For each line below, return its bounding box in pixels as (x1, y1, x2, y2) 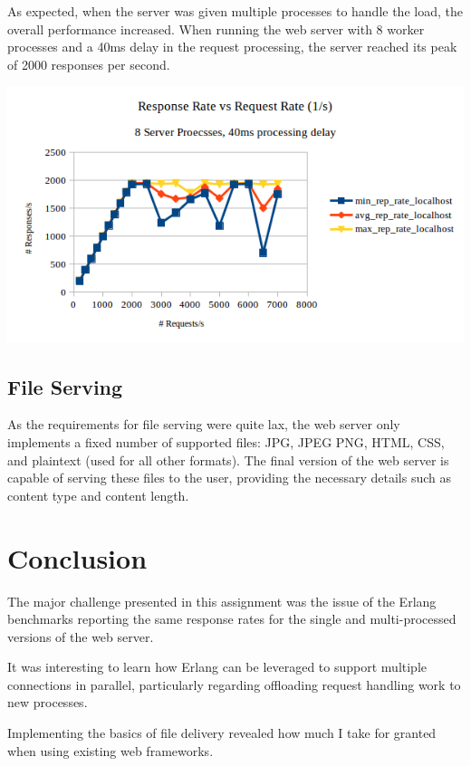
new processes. (7, 693, 88, 712)
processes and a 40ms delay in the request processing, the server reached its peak (7, 37, 457, 56)
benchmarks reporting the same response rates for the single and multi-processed (7, 609, 457, 628)
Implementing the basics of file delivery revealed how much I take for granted (7, 723, 437, 742)
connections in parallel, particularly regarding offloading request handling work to (7, 675, 461, 694)
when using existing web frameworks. (7, 741, 214, 760)
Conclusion (7, 539, 148, 576)
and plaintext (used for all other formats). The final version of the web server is (7, 450, 449, 469)
